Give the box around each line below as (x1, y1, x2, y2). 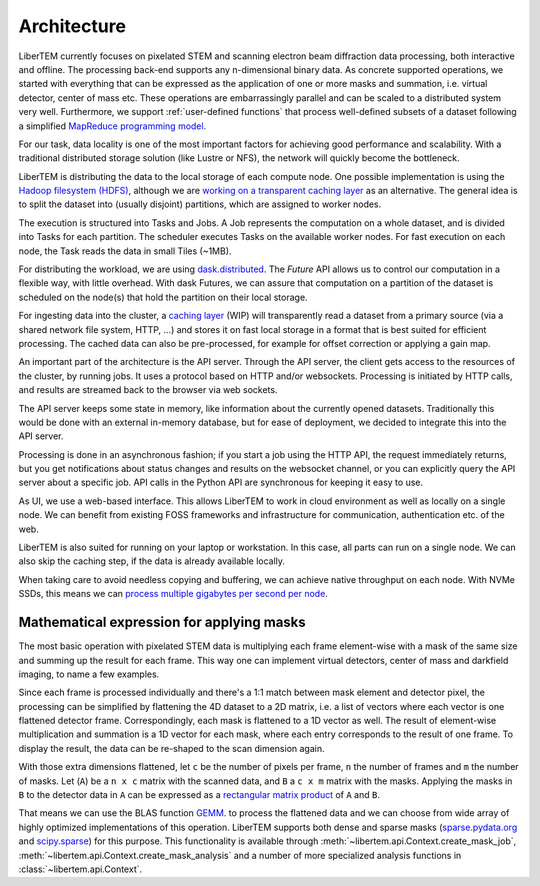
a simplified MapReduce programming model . (18, 120, 207, 132)
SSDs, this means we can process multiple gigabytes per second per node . (18, 588, 329, 600)
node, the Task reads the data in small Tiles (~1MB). (18, 245, 232, 257)
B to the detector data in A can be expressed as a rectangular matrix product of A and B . (18, 789, 380, 801)
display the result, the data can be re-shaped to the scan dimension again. (18, 742, 325, 754)
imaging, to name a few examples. (18, 668, 160, 680)
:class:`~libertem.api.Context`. (18, 863, 143, 875)
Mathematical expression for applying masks (18, 614, 307, 631)
